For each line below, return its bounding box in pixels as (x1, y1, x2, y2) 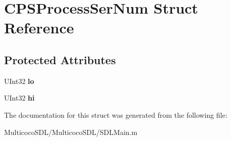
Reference (4, 17, 74, 38)
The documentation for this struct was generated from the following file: (4, 109, 227, 120)
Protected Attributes (4, 52, 116, 67)
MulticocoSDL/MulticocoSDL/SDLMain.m (4, 126, 138, 137)
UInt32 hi (4, 92, 35, 103)
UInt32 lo (4, 75, 34, 86)
